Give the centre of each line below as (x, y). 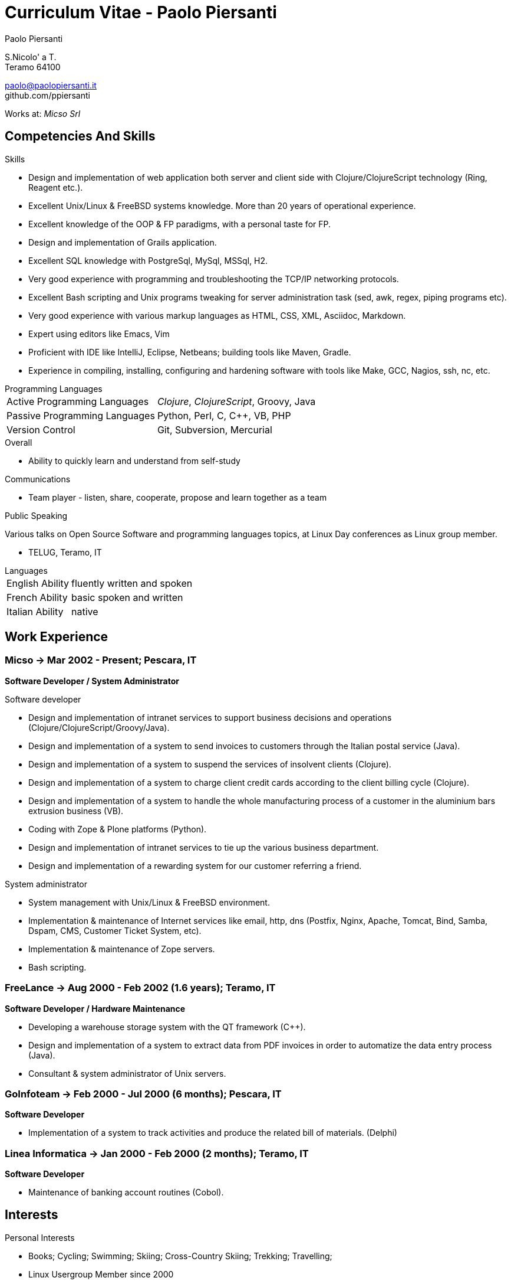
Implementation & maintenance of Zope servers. (122, 949)
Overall (19, 442)
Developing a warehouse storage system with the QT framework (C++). (167, 1027)
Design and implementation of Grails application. (123, 242)
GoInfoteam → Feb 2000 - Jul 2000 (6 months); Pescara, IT (143, 1094)
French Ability (37, 597)
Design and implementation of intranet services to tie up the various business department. (204, 847)
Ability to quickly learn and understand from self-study (134, 460)
